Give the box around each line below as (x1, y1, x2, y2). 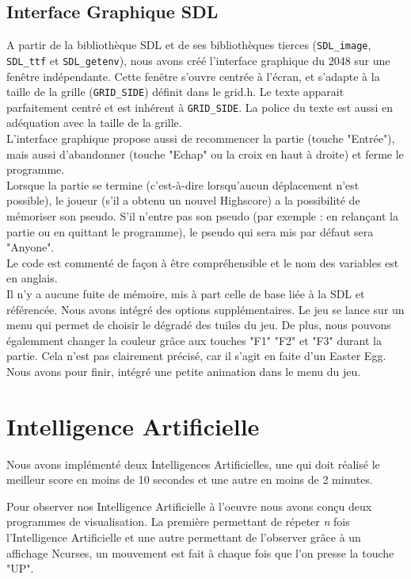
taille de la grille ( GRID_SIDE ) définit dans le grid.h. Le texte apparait (6, 83, 344, 100)
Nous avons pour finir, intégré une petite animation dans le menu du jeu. (6, 362, 361, 379)
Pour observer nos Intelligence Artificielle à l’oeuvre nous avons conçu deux (6, 497, 372, 514)
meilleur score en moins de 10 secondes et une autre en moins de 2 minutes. (6, 471, 373, 488)
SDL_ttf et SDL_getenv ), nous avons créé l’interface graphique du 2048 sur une (6, 52, 390, 68)
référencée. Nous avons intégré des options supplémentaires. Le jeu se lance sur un (6, 301, 405, 317)
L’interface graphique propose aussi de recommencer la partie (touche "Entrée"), (6, 130, 395, 147)
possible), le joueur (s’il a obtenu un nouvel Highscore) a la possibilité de (6, 192, 360, 209)
